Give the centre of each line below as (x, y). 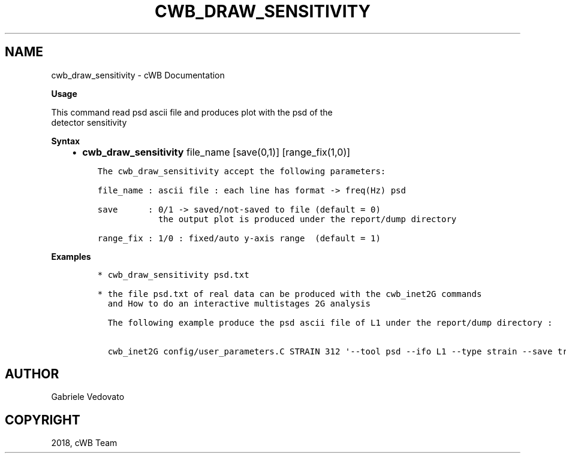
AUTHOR (32, 374)
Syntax (66, 141)
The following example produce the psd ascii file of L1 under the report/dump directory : (330, 322)
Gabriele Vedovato (88, 397)
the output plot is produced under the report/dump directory (307, 219)
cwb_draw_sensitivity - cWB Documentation (138, 75)
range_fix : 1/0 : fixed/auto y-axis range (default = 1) (239, 238)
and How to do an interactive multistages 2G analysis (239, 303)
